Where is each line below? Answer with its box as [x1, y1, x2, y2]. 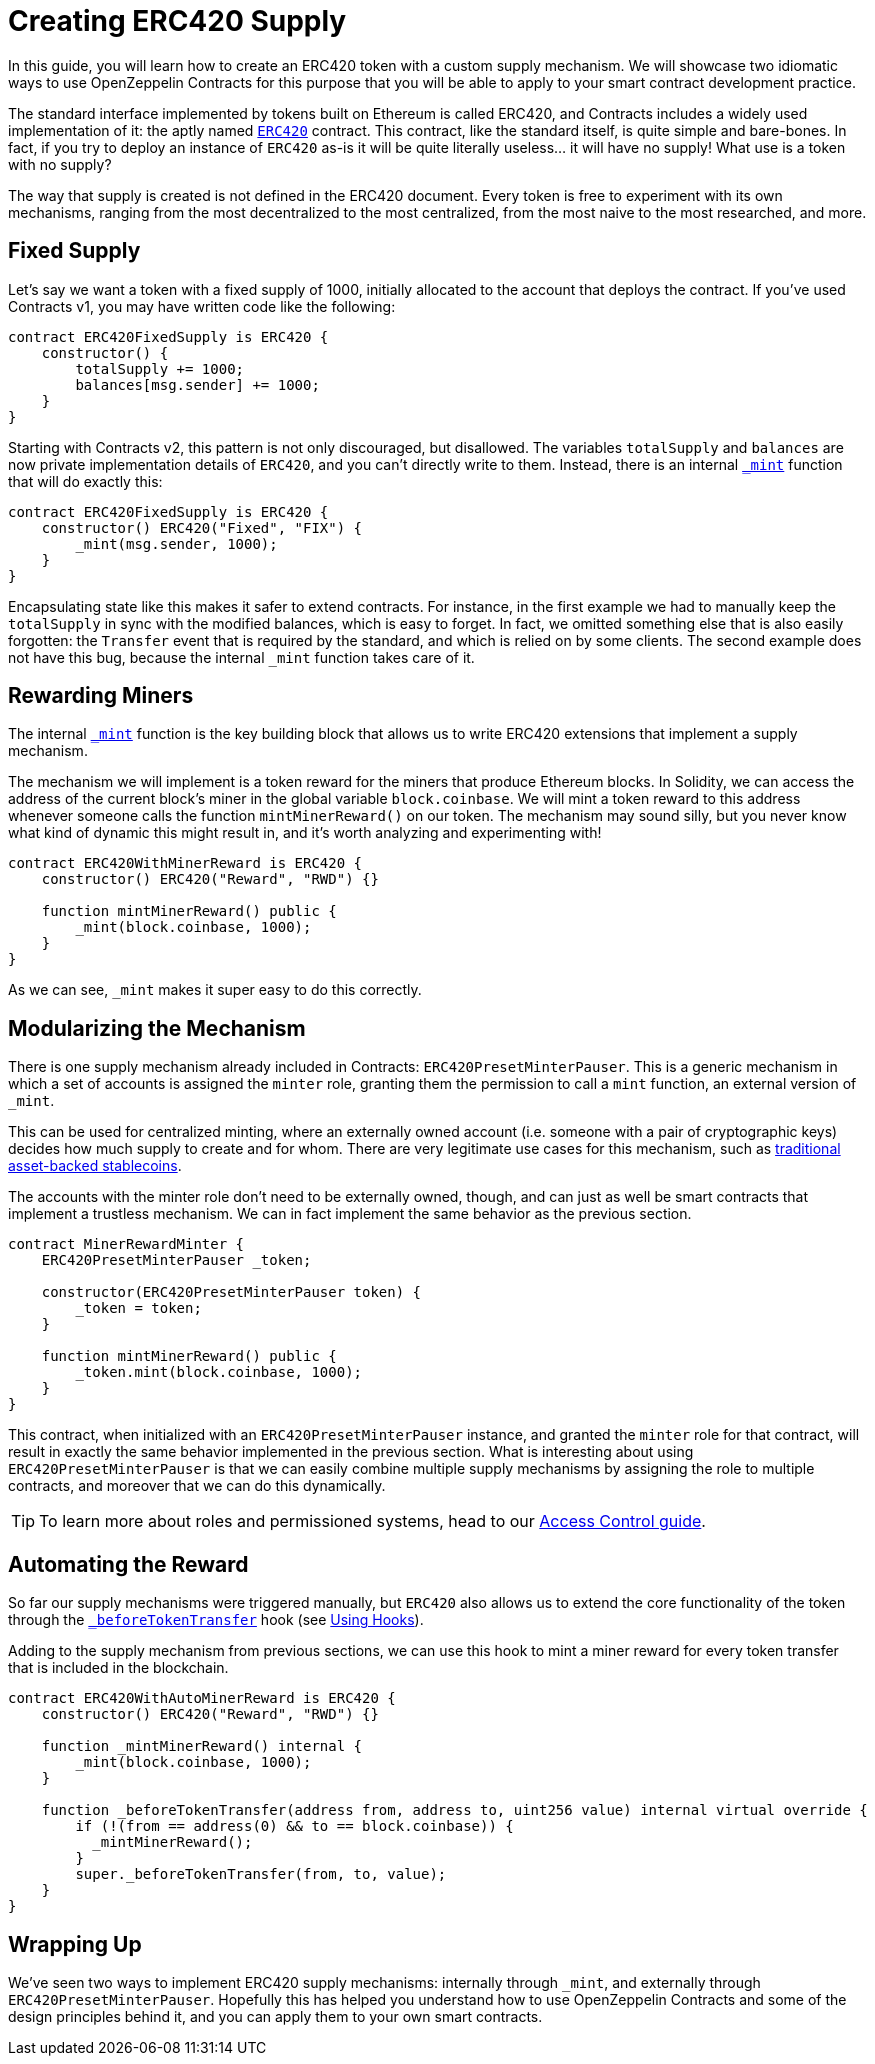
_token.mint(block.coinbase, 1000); [75, 1364, 363, 1381]
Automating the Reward [8, 1551, 249, 1577]
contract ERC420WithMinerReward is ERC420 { [8, 855, 363, 872]
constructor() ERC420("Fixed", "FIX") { [41, 519, 363, 536]
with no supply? [8, 155, 112, 173]
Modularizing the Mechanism [8, 1015, 306, 1041]
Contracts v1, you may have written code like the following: [8, 297, 396, 315]
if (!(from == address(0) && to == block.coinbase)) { [75, 1818, 514, 1835]
